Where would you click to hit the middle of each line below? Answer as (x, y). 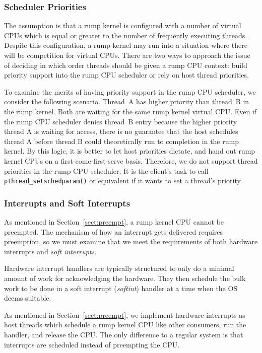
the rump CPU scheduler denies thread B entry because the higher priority (121, 121)
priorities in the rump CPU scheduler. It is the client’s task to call (106, 170)
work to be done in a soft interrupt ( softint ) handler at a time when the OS (121, 288)
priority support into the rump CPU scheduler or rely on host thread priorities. (126, 75)
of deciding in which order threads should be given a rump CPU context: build (126, 65)
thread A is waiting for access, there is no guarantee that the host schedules (121, 131)
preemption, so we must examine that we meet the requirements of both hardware (131, 241)
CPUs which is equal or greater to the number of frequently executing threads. (126, 35)
